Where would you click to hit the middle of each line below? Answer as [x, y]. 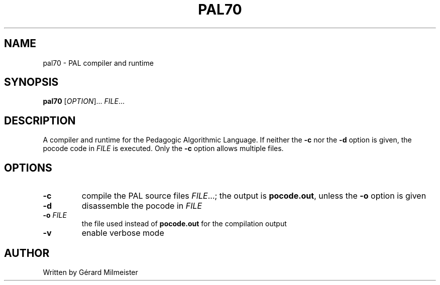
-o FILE [55, 215]
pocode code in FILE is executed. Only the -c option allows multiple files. [163, 149]
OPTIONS [28, 168]
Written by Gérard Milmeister [90, 272]
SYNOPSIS [31, 82]
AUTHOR [27, 253]
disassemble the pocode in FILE [142, 206]
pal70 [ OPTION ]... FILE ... [84, 101]
